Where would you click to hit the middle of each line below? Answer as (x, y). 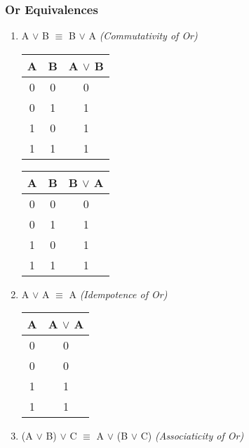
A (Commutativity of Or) (143, 36)
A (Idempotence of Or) (118, 294)
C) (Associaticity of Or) (192, 436)
